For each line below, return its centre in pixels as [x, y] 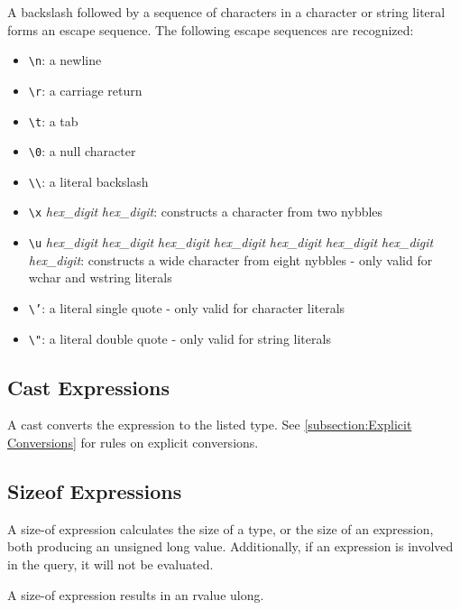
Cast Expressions [89, 387]
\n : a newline [65, 60]
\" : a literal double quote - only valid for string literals [179, 338]
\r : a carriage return [85, 90]
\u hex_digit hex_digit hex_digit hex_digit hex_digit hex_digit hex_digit [231, 242]
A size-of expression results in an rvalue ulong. [136, 594]
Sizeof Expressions [95, 491]
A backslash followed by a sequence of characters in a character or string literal [226, 12]
